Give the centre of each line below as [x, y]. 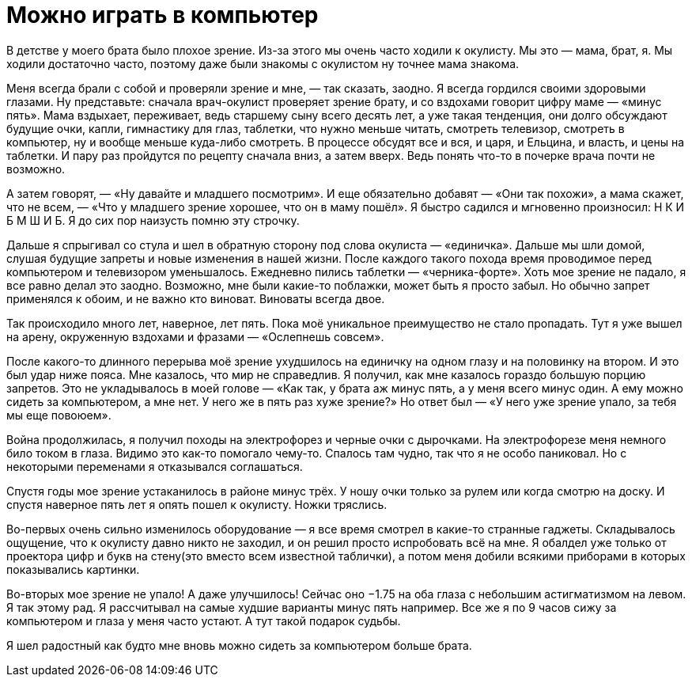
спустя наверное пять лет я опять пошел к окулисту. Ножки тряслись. [197, 504]
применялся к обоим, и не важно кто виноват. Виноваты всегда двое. [196, 298]
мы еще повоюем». [59, 415]
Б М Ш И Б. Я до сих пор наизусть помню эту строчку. [153, 220]
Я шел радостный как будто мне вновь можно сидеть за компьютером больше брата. [239, 645]
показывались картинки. [73, 569]
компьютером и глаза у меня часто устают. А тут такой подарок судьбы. [204, 620]
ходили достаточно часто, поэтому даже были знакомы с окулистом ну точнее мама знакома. [263, 63]
